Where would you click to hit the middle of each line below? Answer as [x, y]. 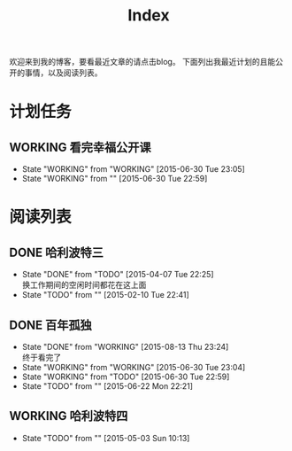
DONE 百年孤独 [51, 325]
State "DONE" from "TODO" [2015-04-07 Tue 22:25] [118, 275]
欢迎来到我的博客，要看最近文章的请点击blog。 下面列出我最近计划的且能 [142, 62]
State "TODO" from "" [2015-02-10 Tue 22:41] [105, 295]
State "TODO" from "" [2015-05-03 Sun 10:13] [106, 438]
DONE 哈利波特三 [57, 252]
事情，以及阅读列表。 [63, 73]
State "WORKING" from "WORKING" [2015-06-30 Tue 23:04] [134, 367]
